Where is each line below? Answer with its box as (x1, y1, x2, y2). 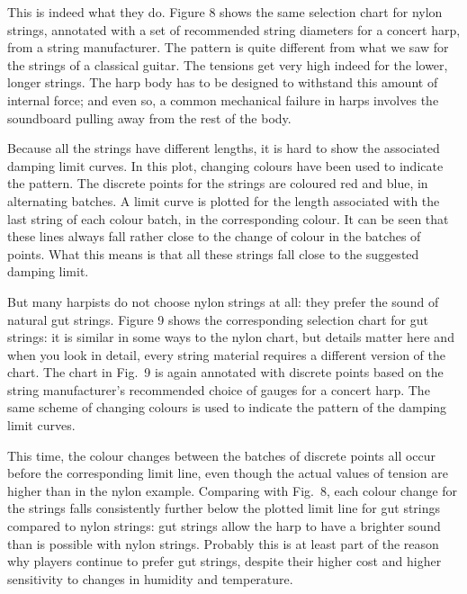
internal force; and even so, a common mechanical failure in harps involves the (7, 90, 439, 109)
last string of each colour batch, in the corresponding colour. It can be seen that (7, 209, 449, 228)
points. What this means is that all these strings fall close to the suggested (7, 244, 419, 263)
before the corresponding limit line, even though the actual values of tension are (7, 463, 449, 482)
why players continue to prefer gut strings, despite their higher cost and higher (7, 552, 442, 571)
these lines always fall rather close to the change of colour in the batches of (7, 227, 421, 246)
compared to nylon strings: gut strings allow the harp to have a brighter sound (7, 517, 441, 535)
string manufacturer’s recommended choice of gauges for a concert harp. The (7, 380, 430, 399)
